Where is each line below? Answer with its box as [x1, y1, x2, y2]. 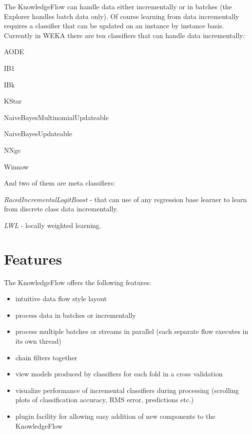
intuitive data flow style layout [15, 293, 107, 304]
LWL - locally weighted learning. [4, 220, 101, 230]
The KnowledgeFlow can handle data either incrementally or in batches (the [4, 1, 232, 11]
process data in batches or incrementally [15, 310, 136, 320]
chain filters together [15, 352, 78, 362]
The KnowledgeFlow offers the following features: [4, 277, 151, 287]
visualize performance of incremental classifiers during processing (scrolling [15, 385, 239, 395]
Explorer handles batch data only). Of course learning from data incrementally [4, 11, 239, 21]
